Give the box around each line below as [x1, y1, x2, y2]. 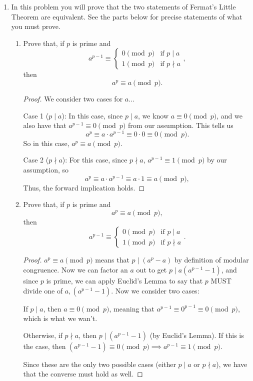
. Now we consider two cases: [111, 285, 199, 295]
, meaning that [109, 303, 154, 313]
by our [207, 154, 227, 165]
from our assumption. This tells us [128, 120, 233, 130]
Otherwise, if [23, 329, 62, 340]
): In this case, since [61, 110, 123, 120]
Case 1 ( [23, 110, 49, 120]
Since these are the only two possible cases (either [23, 358, 176, 369]
